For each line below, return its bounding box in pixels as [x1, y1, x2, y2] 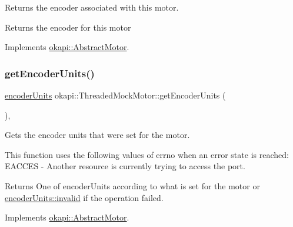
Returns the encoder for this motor [5, 21, 131, 33]
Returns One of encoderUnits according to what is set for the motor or [5, 179, 260, 192]
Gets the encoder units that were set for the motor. [5, 129, 190, 141]
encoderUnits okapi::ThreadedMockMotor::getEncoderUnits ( [5, 89, 226, 101]
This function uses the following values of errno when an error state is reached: [5, 148, 289, 160]
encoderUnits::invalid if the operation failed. [5, 191, 164, 203]
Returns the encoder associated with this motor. [5, 1, 179, 13]
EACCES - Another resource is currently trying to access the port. [5, 160, 245, 172]
